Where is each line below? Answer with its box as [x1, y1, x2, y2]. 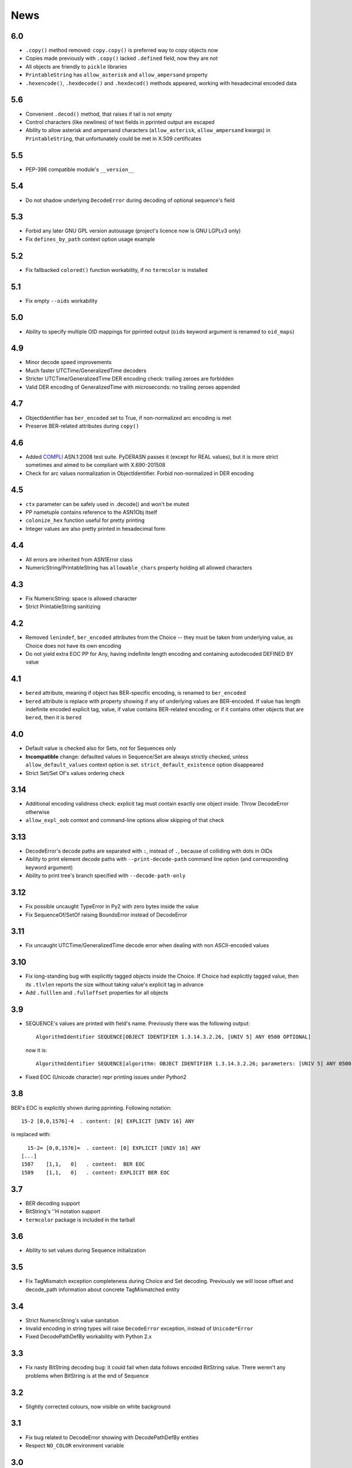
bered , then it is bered [25, 714, 82, 721]
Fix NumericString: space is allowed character [25, 595, 137, 602]
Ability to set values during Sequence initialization [25, 1247, 146, 1254]
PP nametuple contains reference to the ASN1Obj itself [25, 509, 158, 516]
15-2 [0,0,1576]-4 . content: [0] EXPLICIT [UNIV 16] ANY [21, 1117, 195, 1124]
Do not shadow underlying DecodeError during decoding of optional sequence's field [25, 197, 235, 204]
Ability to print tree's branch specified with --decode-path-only [25, 872, 186, 879]
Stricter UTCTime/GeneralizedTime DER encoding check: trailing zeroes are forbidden [25, 375, 234, 382]
